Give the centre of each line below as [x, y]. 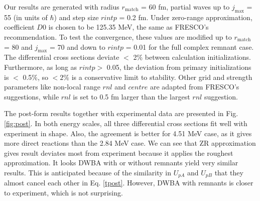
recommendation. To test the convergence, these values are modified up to [118, 36]
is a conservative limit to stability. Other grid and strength [162, 77]
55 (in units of [26, 17]
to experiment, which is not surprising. [63, 192]
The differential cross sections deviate [62, 57]
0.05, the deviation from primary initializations [179, 67]
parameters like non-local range [52, 87]
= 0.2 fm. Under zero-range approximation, [186, 17]
